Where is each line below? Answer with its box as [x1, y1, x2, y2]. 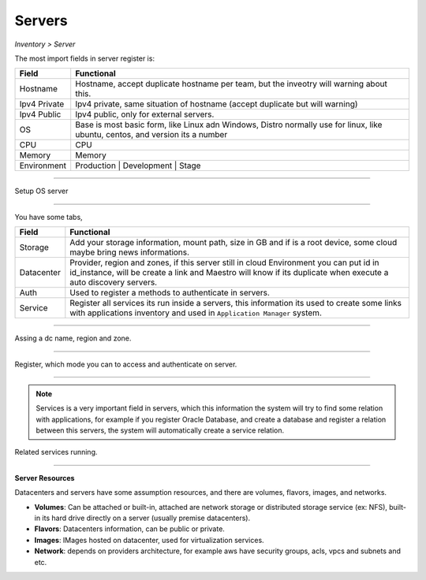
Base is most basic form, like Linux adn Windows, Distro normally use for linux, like [75, 119, 383, 130]
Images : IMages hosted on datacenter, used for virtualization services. [34, 535, 264, 545]
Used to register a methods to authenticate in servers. [69, 288, 270, 299]
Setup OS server [14, 186, 69, 196]
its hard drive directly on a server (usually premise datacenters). [42, 513, 251, 523]
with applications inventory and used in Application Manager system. [69, 307, 323, 318]
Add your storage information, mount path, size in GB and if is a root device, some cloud [69, 237, 398, 248]
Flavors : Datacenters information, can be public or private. [34, 524, 225, 534]
